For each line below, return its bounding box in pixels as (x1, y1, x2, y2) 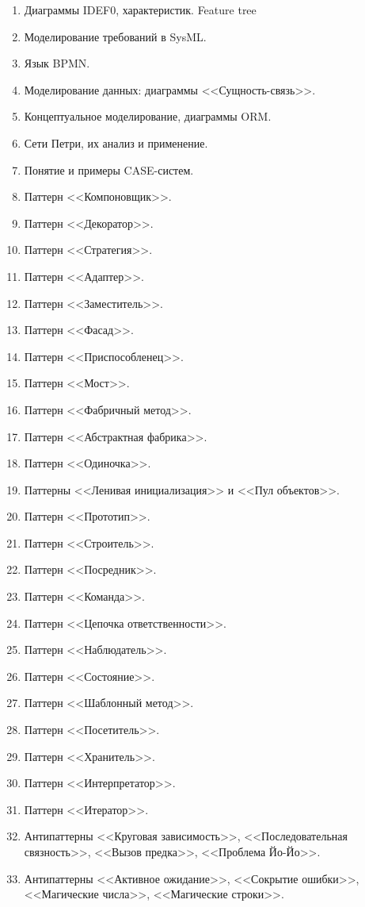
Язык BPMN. (24, 55, 90, 71)
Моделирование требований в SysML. (24, 28, 207, 44)
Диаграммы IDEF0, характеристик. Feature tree (24, 2, 257, 17)
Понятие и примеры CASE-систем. (24, 161, 194, 178)
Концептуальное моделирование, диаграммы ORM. (24, 108, 272, 125)
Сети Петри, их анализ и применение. (24, 134, 208, 151)
